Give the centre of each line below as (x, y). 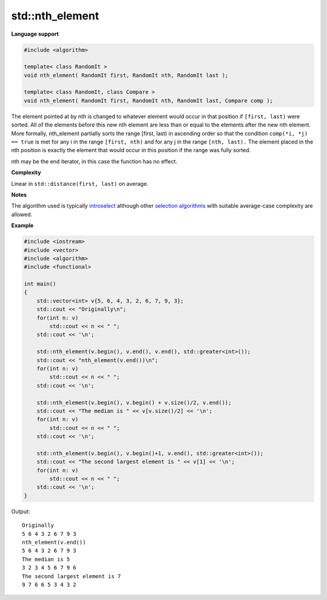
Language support (35, 34)
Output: (21, 511)
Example (22, 226)
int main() (40, 284)
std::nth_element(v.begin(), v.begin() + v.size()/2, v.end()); (134, 402)
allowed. (22, 214)
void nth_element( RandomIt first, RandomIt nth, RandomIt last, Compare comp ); (149, 101)
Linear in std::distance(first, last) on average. (80, 183)
